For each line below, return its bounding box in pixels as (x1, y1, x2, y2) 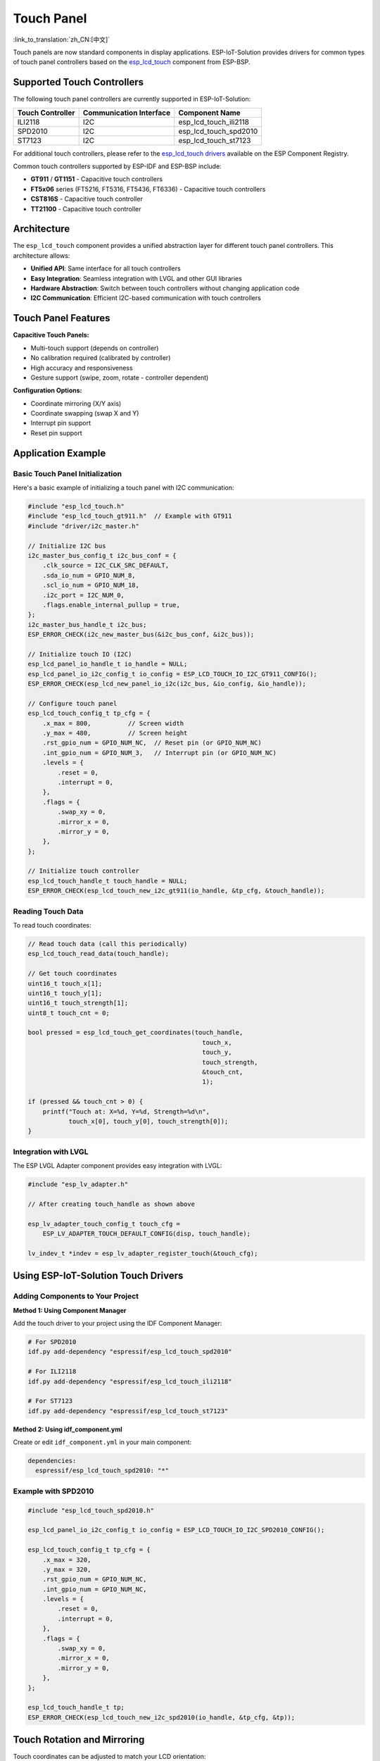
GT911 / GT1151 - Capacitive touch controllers (30, 175, 163, 183)
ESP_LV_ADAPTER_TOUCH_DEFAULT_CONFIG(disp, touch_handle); (42, 1230, 251, 1238)
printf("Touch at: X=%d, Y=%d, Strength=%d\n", (42, 1107, 210, 1116)
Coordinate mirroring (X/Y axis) (30, 399, 122, 408)
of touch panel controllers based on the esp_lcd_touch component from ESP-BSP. (13, 58, 251, 66)
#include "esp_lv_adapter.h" (27, 1181, 129, 1188)
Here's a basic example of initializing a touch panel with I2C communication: (13, 483, 235, 492)
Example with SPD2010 (13, 1486, 94, 1496)
